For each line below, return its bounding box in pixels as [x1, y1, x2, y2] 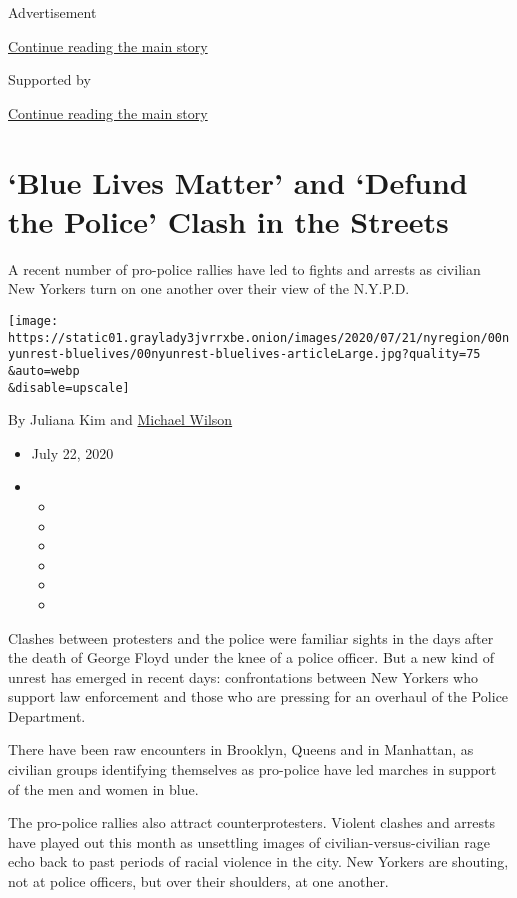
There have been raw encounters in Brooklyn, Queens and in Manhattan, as [8, 739, 474, 760]
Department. [8, 705, 86, 726]
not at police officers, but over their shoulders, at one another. [8, 871, 389, 892]
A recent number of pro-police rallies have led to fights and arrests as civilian [8, 258, 481, 279]
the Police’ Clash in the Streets [8, 200, 449, 241]
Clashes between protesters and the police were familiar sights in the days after [8, 627, 494, 648]
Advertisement [8, 2, 97, 22]
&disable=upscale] [8, 380, 130, 395]
